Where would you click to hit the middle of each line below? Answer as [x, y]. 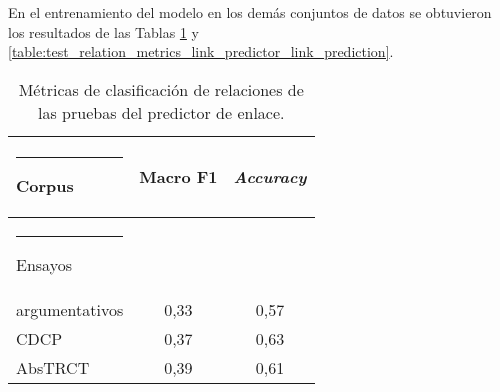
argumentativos [70, 309]
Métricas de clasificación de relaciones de [161, 89]
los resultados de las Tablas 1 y [103, 31]
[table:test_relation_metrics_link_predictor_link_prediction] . [201, 51]
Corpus [45, 185]
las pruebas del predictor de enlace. [161, 112]
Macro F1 [178, 177]
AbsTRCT [53, 367]
